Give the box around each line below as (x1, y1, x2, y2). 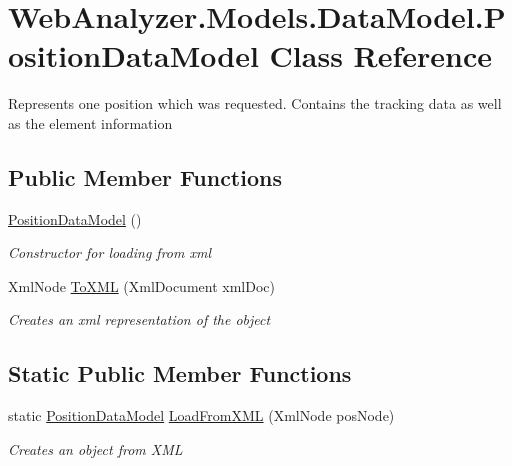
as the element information (8, 112, 173, 133)
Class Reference (269, 35, 493, 76)
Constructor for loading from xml (8, 242, 211, 263)
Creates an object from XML (8, 438, 183, 459)
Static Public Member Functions (8, 358, 352, 389)
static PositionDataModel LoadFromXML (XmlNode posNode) (8, 405, 395, 426)
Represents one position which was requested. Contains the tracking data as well (8, 93, 502, 114)
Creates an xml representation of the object (8, 309, 271, 330)
